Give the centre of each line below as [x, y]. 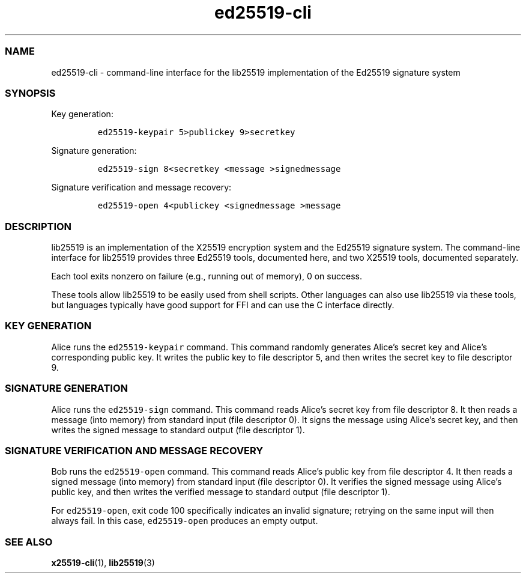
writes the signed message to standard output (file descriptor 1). [178, 430]
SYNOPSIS [30, 93]
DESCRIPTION [38, 226]
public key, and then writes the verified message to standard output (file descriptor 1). [221, 492]
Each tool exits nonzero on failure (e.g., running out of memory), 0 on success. [207, 276]
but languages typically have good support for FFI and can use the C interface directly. [223, 305]
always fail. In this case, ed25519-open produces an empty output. [185, 521]
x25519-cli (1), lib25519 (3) [103, 563]
